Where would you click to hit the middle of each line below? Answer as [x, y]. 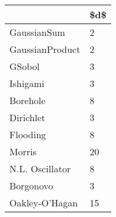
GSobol [25, 66]
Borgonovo [32, 186]
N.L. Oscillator [40, 168]
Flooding [28, 134]
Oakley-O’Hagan [44, 203]
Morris [23, 151]
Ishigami [27, 83]
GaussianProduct [45, 49]
